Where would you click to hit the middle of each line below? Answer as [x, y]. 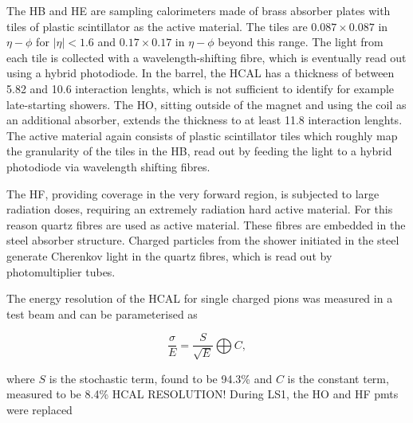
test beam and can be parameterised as [102, 313]
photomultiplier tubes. [61, 271]
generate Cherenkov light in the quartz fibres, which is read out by [169, 255]
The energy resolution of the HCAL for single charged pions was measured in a [200, 298]
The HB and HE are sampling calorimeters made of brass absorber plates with [199, 10]
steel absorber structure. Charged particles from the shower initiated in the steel [203, 240]
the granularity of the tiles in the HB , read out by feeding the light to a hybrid [199, 151]
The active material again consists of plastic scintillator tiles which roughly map [202, 135]
